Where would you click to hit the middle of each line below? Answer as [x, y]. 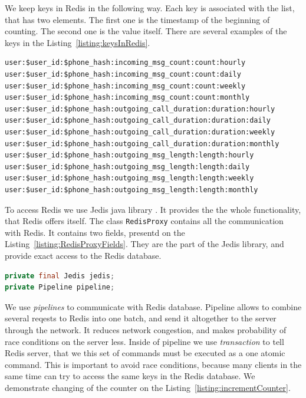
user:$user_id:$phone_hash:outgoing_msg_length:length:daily [127, 167]
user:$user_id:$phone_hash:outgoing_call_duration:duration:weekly [140, 132]
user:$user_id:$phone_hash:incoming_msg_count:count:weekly [125, 86]
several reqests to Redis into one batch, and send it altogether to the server [141, 318]
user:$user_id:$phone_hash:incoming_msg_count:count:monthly [127, 98]
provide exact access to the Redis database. [83, 255]
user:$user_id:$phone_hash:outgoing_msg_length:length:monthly [131, 190]
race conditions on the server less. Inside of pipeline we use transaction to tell [144, 341]
